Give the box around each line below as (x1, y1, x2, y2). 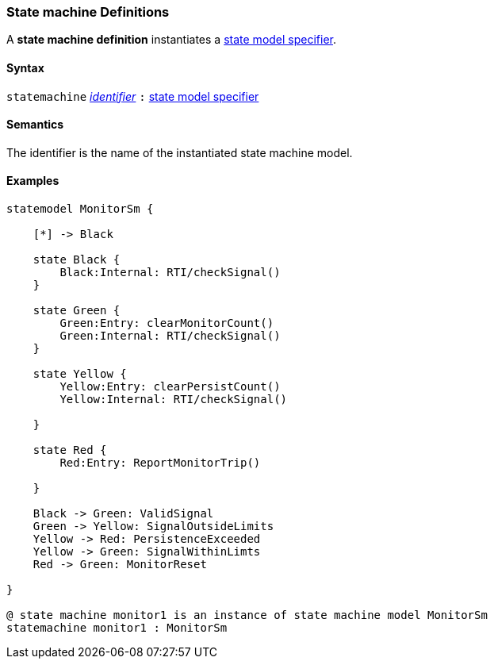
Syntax (6, 60, 44, 75)
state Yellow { (33, 367, 127, 381)
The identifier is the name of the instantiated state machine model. (6, 145, 353, 160)
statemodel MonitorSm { (6, 202, 154, 216)
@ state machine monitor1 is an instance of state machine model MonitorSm (6, 609, 488, 622)
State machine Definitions (6, 4, 170, 20)
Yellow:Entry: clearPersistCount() (59, 380, 281, 394)
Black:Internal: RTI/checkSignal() (59, 266, 281, 279)
